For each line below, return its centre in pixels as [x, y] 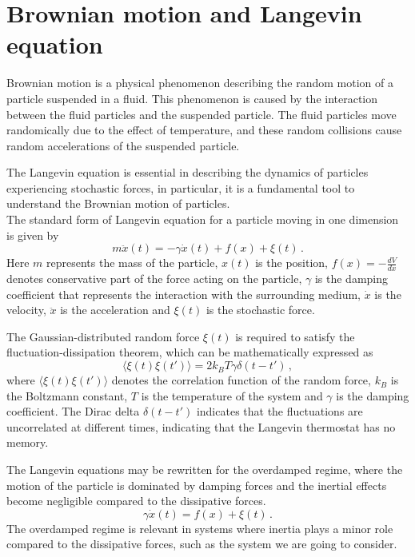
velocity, [26, 310]
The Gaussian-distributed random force [103, 336]
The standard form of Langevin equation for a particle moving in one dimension [203, 219]
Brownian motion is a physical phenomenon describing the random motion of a [200, 83]
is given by [33, 235]
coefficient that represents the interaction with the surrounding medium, [184, 294]
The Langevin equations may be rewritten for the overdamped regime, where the [205, 469]
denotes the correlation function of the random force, [241, 380]
